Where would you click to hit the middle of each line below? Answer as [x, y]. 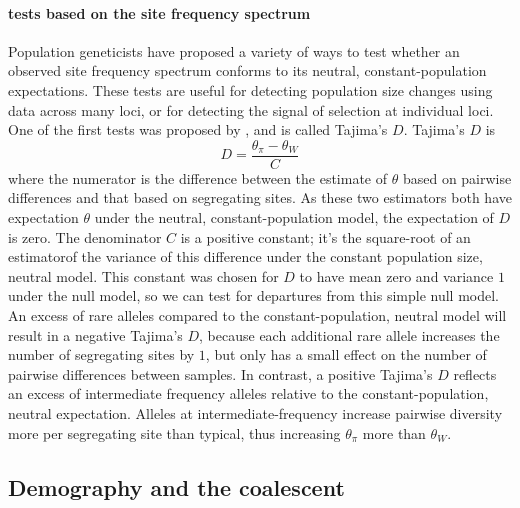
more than [394, 432]
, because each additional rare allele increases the [349, 334]
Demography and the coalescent [176, 486]
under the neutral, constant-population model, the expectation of [294, 217]
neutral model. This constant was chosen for [143, 275]
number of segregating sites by [101, 354]
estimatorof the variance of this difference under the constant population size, [245, 256]
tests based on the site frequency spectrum [159, 12]
